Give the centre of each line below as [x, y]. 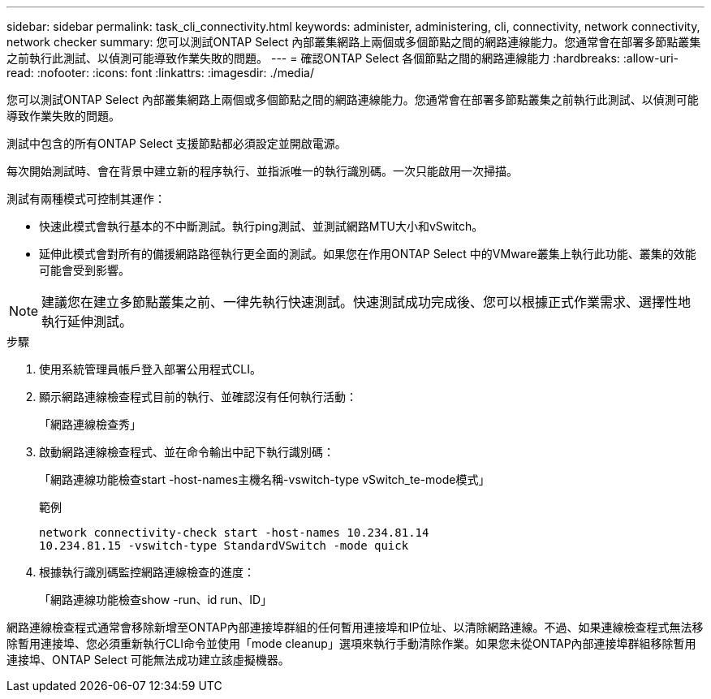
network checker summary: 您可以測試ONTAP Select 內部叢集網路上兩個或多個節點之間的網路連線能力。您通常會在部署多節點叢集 [354, 42]
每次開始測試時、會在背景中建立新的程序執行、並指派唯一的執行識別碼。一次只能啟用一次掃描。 [262, 171]
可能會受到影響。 [84, 270]
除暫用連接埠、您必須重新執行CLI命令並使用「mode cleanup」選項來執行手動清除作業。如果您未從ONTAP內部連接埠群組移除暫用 [351, 643]
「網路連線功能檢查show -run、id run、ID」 [156, 600]
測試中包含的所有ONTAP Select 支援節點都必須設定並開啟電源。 [177, 143]
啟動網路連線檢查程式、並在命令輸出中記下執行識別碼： [187, 452]
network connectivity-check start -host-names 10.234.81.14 [234, 533]
